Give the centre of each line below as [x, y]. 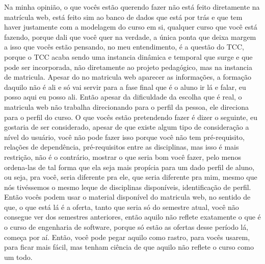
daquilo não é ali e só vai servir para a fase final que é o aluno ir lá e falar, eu [125, 87]
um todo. [18, 257]
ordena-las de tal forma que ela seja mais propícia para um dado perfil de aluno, [129, 167]
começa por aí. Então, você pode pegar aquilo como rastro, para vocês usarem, [127, 237]
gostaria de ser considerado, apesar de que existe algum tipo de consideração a [127, 127]
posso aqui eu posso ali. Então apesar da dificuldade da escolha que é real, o [123, 97]
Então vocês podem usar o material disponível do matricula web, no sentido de [127, 197]
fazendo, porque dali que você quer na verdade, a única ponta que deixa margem [130, 37]
